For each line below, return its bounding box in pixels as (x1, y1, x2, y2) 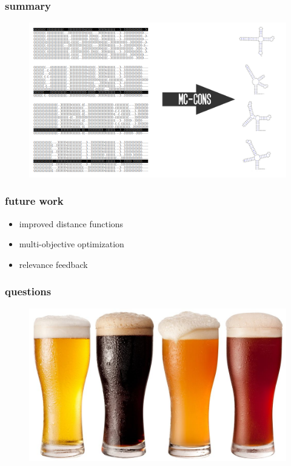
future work (5, 193, 64, 208)
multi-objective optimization (19, 238, 124, 250)
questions (5, 284, 52, 299)
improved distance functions (19, 217, 124, 230)
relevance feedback (19, 258, 88, 270)
